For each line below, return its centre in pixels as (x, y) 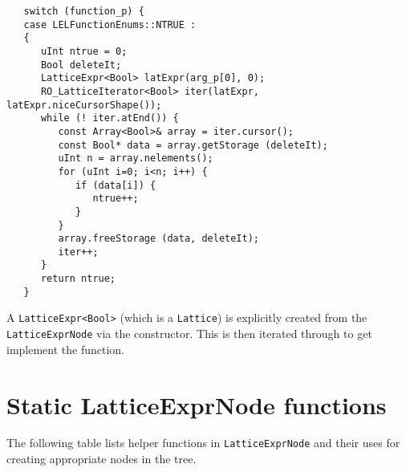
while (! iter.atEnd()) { (110, 118)
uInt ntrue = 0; (84, 51)
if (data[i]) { (116, 185)
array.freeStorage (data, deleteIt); (158, 239)
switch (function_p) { (84, 11)
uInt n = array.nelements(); (136, 159)
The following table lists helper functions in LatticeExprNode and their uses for (203, 443)
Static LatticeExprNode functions (197, 404)
